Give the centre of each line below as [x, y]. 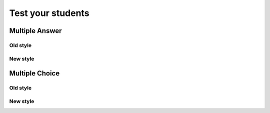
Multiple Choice [34, 73]
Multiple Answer [35, 31]
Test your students [49, 13]
